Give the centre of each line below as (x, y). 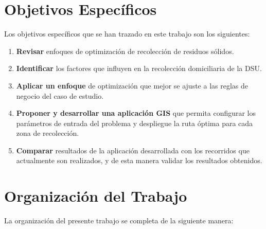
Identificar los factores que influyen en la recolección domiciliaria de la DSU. (139, 68)
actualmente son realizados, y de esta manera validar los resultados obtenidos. (139, 160)
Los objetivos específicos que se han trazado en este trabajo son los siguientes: (127, 34)
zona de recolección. (48, 133)
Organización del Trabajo (96, 196)
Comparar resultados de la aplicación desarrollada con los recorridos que (133, 150)
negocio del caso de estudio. (60, 95)
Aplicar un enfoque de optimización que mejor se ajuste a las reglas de (132, 85)
